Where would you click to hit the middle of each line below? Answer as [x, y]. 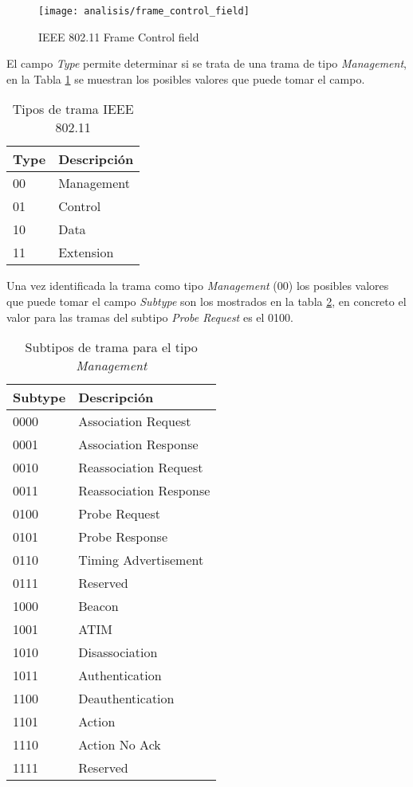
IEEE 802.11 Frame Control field [119, 36]
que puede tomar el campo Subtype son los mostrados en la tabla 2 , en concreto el [206, 301]
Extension [86, 253]
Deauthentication [126, 699]
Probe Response [123, 537]
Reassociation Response [144, 491]
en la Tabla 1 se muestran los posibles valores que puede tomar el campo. [186, 78]
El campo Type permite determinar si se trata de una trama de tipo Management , [206, 63]
